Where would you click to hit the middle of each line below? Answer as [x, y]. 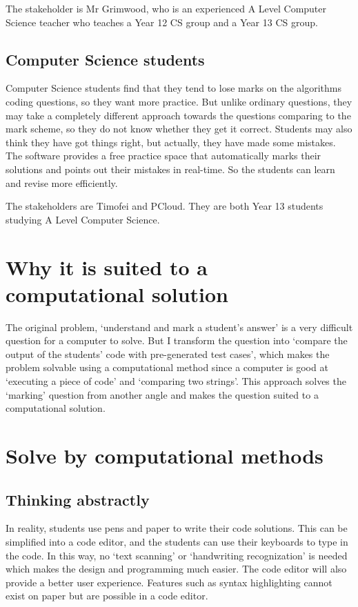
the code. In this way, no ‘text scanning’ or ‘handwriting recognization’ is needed [177, 555]
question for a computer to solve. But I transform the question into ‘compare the [177, 340]
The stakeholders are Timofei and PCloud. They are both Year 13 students [165, 206]
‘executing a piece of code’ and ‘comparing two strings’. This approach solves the [176, 381]
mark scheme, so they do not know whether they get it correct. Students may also [179, 129]
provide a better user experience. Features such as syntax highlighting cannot [169, 582]
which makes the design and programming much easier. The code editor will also [176, 569]
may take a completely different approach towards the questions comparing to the [178, 115]
